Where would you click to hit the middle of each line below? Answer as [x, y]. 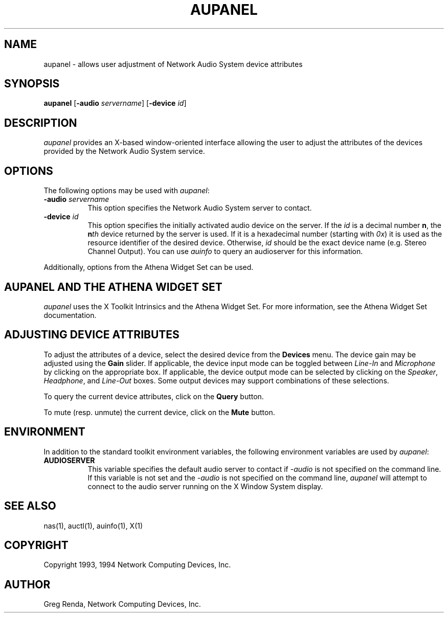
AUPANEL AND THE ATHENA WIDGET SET [113, 287]
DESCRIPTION [41, 123]
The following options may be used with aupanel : [127, 191]
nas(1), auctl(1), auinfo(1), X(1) [93, 525]
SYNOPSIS [32, 84]
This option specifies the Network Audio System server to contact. [200, 208]
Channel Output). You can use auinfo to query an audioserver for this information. [225, 252]
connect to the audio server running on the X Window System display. [205, 486]
